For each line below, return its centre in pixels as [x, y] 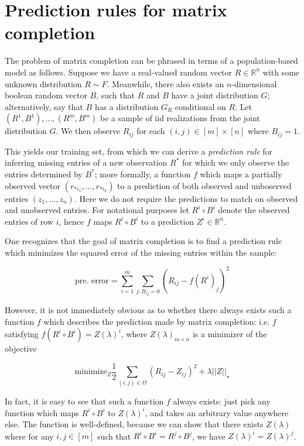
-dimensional [254, 83]
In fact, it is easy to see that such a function [84, 401]
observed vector [33, 185]
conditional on [200, 106]
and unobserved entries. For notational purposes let [97, 210]
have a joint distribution [215, 95]
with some [281, 72]
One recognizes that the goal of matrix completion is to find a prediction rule [144, 241]
